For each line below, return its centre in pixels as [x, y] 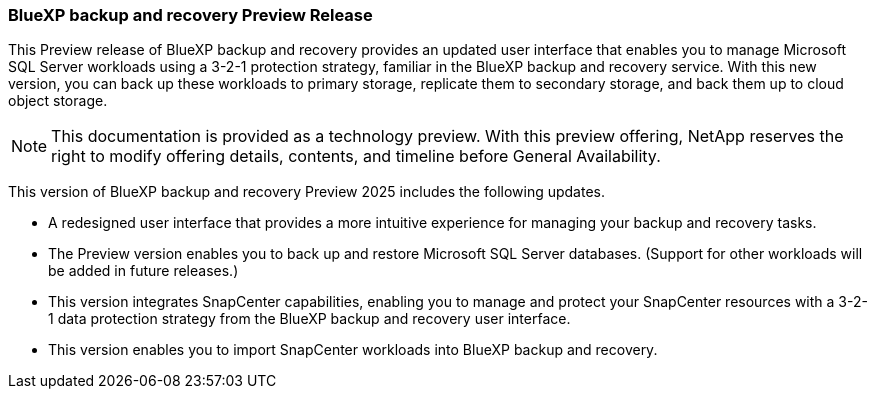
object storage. [58, 101]
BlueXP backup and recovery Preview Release [190, 15]
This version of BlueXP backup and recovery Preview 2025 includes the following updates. [307, 192]
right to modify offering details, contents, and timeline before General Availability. [356, 156]
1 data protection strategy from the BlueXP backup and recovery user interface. [309, 319]
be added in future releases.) [143, 271]
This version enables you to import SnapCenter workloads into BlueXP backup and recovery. [353, 350]
